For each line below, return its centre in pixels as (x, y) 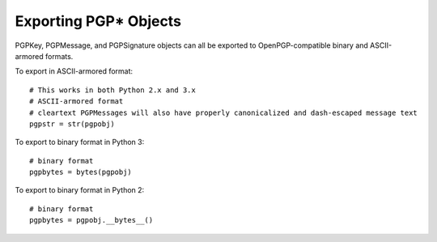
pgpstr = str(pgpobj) (72, 124)
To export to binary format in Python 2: (80, 190)
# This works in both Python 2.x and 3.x (112, 90)
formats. (59, 56)
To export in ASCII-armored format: (74, 71)
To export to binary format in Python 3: (80, 142)
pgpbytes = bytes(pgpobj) (81, 172)
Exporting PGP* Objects (98, 21)
